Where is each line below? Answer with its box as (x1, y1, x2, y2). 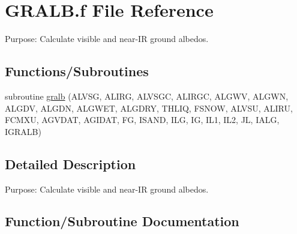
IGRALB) (5, 125, 41, 137)
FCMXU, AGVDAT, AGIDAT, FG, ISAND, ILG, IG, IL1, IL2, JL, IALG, (5, 113, 280, 126)
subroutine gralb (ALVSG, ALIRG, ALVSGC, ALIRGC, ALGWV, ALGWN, (5, 89, 289, 102)
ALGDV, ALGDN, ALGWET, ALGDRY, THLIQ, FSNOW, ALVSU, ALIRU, (5, 101, 293, 114)
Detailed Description (5, 154, 136, 173)
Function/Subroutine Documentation (5, 212, 239, 230)
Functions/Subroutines (5, 62, 149, 80)
